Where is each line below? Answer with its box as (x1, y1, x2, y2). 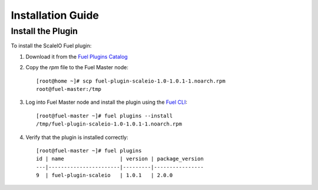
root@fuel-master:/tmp (36, 86, 102, 92)
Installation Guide (11, 9, 100, 22)
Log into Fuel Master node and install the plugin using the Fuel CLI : (25, 99, 188, 106)
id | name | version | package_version (36, 155, 204, 162)
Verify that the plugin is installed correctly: (25, 134, 129, 141)
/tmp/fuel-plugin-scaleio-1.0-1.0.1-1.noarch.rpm (36, 121, 183, 127)
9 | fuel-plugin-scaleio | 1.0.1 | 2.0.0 (36, 172, 173, 179)
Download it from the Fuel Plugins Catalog (25, 53, 128, 60)
